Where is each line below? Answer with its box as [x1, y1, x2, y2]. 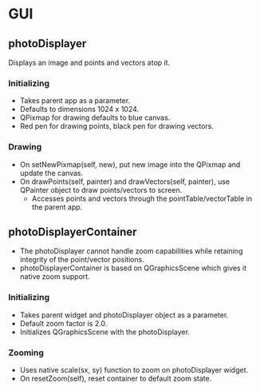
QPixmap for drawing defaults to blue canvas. [19, 113, 171, 122]
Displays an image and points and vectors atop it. [8, 58, 171, 67]
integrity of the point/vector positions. [19, 255, 145, 265]
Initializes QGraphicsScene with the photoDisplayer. [19, 327, 190, 337]
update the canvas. [19, 168, 84, 178]
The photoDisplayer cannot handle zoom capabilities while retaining [19, 246, 243, 256]
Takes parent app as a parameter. [19, 96, 131, 106]
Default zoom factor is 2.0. [19, 318, 108, 328]
